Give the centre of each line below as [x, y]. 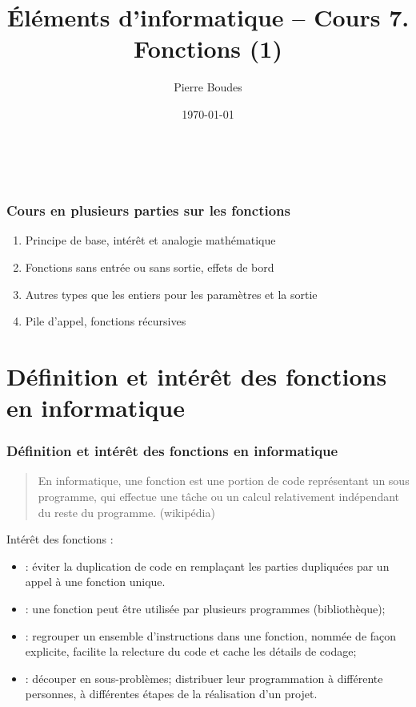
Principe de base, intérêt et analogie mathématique [150, 240]
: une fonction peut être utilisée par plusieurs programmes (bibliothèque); [205, 609]
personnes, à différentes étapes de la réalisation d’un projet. [171, 694]
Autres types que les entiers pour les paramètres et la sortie [171, 294]
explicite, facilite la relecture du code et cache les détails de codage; [191, 651]
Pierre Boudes [208, 87]
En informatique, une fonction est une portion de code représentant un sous [224, 481]
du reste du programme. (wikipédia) [126, 512]
